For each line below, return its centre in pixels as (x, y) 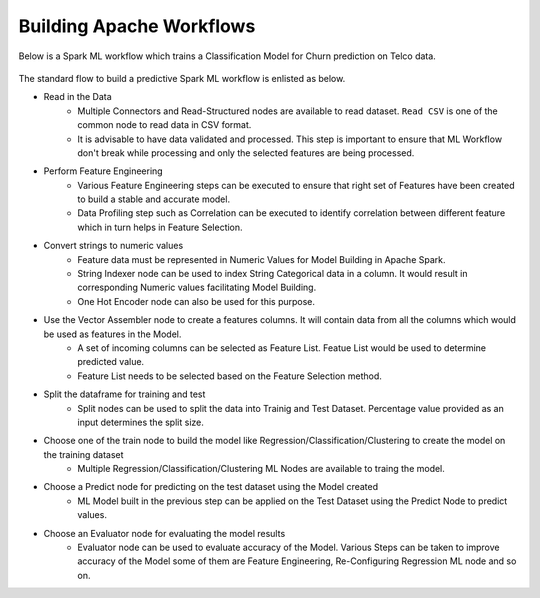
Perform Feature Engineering (103, 171)
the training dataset (83, 454)
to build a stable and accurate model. (153, 199)
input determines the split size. (140, 422)
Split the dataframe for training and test (124, 394)
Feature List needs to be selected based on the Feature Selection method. (229, 376)
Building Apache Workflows (137, 26)
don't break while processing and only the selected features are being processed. (246, 152)
